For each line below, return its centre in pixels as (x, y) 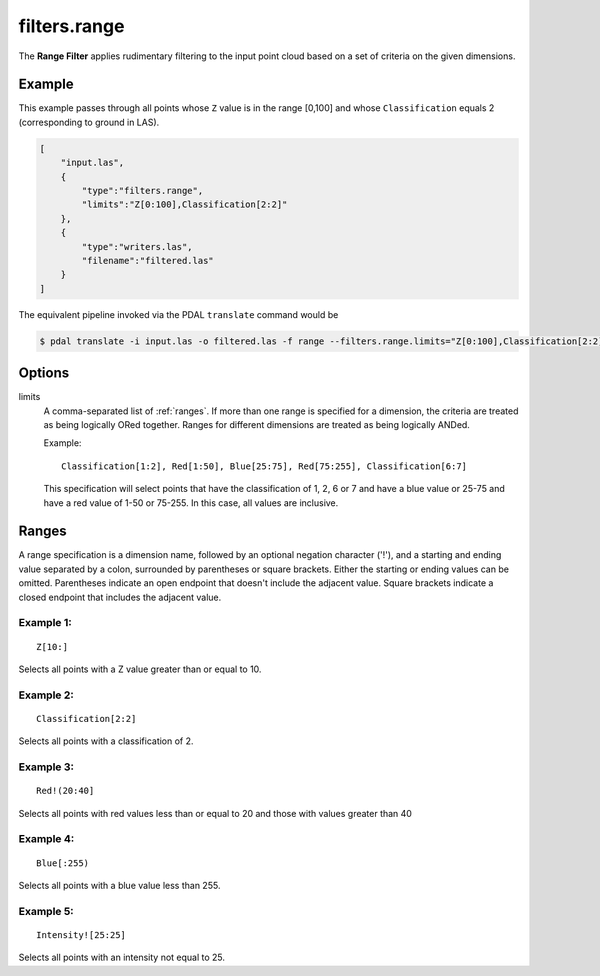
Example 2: (46, 695)
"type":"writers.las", (137, 246)
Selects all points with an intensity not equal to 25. (121, 957)
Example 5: (46, 911)
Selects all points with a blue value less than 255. (119, 885)
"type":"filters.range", (142, 190)
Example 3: (46, 767)
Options (44, 373)
